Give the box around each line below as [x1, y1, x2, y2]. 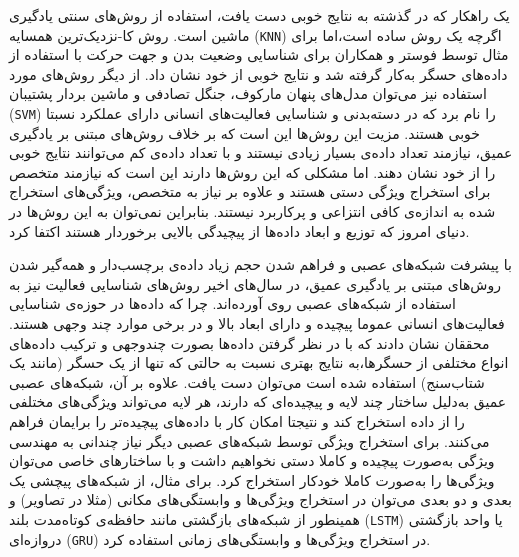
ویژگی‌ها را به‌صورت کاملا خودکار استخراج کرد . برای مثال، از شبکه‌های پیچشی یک [9, 469, 495, 490]
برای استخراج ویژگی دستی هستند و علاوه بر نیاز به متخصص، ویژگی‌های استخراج [9, 181, 491, 202]
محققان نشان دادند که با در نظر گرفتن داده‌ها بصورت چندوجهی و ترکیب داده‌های [9, 332, 490, 353]
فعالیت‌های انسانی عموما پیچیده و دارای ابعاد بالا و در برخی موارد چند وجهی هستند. [9, 313, 505, 334]
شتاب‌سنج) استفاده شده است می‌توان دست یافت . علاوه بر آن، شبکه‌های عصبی [9, 371, 485, 392]
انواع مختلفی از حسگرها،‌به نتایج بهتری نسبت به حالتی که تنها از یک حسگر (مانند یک [9, 352, 509, 373]
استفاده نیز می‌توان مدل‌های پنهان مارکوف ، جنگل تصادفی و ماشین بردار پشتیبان [9, 83, 487, 104]
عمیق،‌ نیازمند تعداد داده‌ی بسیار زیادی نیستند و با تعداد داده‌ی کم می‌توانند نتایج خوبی [9, 142, 513, 163]
